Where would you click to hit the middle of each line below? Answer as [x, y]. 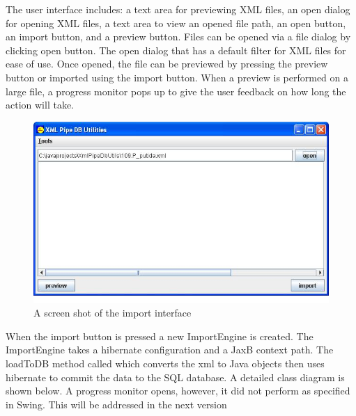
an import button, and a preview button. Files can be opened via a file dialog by [178, 37]
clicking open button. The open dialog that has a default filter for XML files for [176, 50]
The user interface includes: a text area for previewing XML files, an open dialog [178, 9]
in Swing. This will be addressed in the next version [116, 404]
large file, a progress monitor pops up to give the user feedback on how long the [176, 91]
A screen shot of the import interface [113, 313]
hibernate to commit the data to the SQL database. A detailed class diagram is [175, 377]
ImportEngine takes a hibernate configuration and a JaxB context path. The [170, 350]
